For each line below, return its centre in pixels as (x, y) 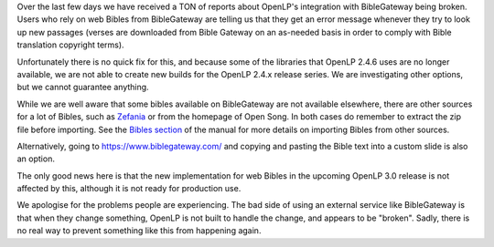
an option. (36, 159)
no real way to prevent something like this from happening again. (139, 231)
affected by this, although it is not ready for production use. (129, 189)
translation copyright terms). (70, 45)
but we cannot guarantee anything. (83, 87)
